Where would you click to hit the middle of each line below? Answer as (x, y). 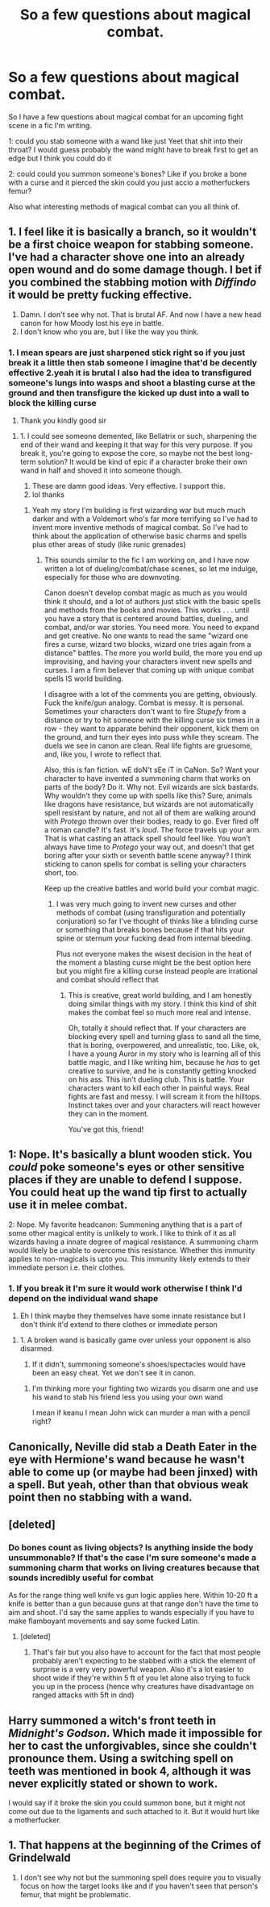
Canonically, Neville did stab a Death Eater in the (133, 1447)
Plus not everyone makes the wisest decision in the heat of (154, 954)
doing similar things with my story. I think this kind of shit (162, 1004)
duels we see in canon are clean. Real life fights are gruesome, (148, 746)
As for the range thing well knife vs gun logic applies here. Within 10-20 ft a (133, 1596)
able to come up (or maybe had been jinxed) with (133, 1472)
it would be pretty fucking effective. (100, 295)
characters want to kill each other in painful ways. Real (159, 1088)
